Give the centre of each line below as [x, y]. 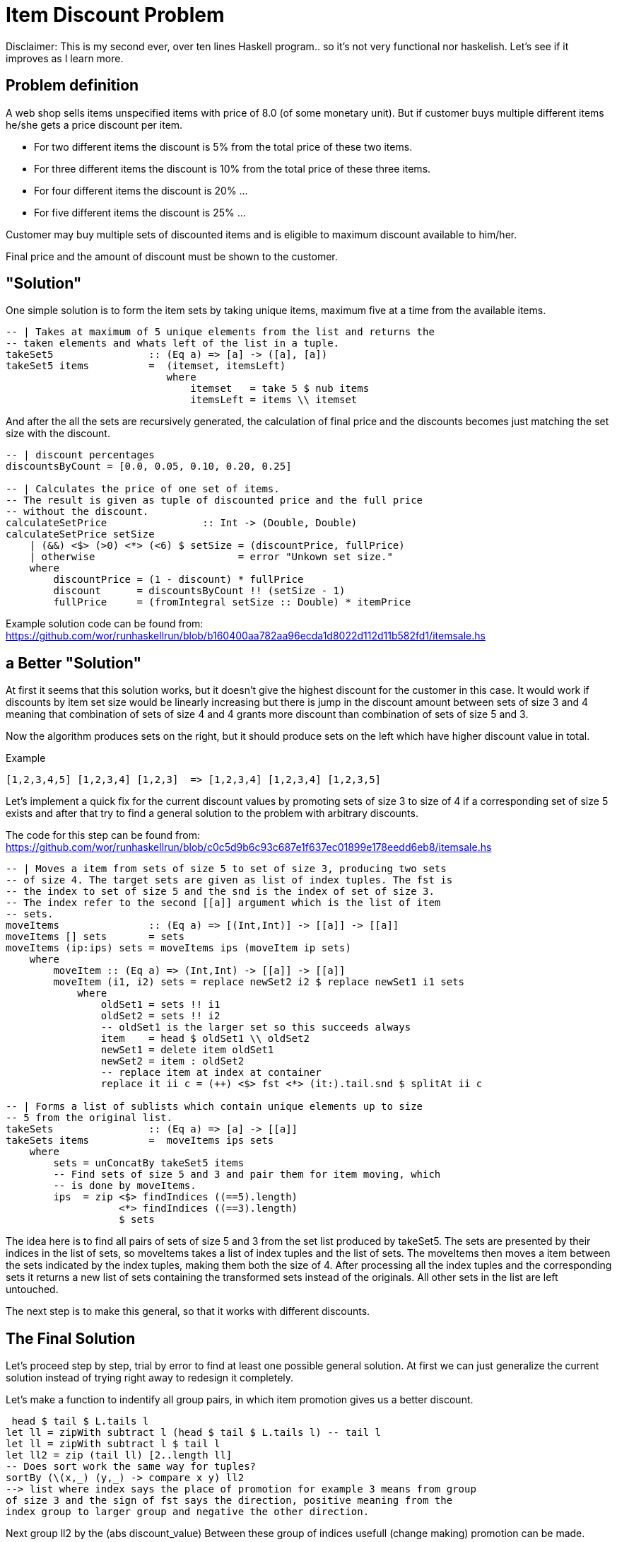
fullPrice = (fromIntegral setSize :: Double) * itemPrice [232, 602]
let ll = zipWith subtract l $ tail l [113, 1444]
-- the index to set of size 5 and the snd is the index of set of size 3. [220, 892]
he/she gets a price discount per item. [94, 124]
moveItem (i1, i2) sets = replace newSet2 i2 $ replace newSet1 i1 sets [259, 982]
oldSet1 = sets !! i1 [160, 1005]
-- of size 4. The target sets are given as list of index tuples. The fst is [229, 880]
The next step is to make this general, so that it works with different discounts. [188, 1311]
